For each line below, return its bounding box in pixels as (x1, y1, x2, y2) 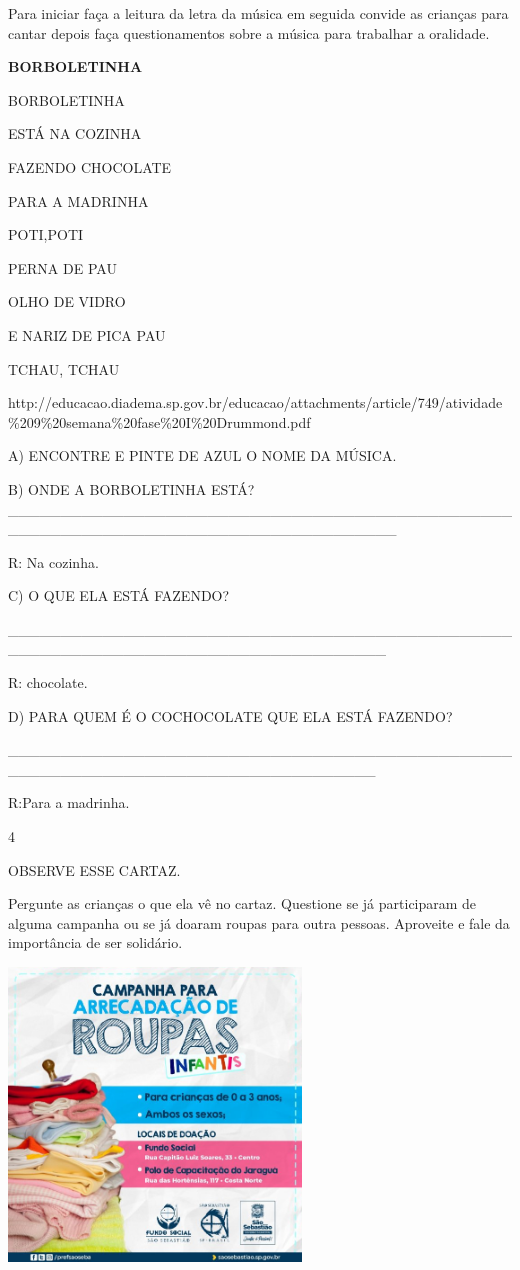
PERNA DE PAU (8, 257, 117, 278)
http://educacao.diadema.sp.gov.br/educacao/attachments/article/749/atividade (8, 392, 503, 413)
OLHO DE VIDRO (8, 291, 126, 312)
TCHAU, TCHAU (8, 358, 120, 379)
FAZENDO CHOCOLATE (8, 156, 172, 177)
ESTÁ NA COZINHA (8, 123, 142, 144)
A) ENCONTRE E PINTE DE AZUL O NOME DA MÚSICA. (8, 445, 397, 466)
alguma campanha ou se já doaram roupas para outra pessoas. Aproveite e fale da (8, 912, 510, 933)
